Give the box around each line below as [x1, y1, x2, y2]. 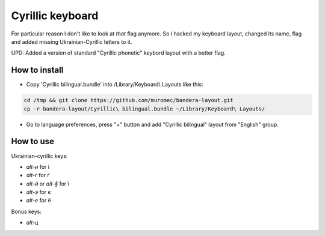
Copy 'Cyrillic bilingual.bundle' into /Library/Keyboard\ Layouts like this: [26, 81, 204, 88]
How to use [11, 136, 54, 147]
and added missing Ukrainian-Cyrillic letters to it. [11, 38, 132, 45]
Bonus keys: [11, 208, 42, 215]
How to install [11, 65, 64, 75]
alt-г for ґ [26, 172, 50, 179]
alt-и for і [26, 163, 49, 171]
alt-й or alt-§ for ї [26, 180, 69, 187]
